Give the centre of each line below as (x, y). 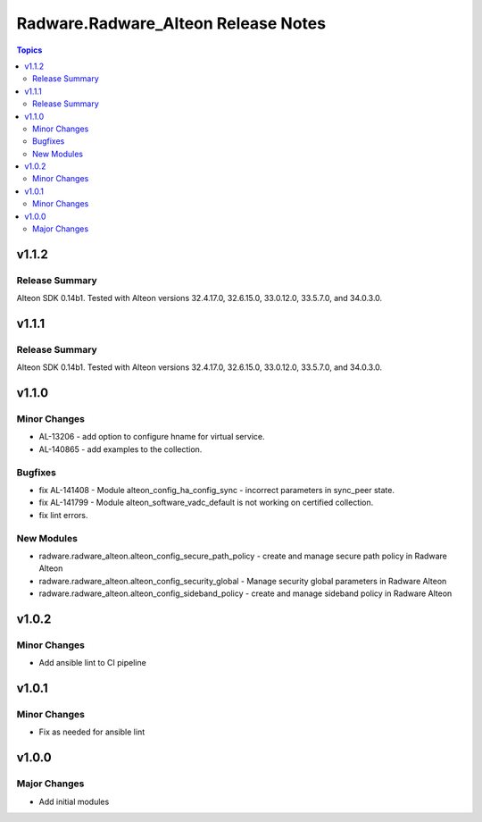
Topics (29, 50)
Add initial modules (74, 801)
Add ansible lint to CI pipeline (92, 663)
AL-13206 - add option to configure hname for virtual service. (152, 437)
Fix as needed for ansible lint (92, 732)
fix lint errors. (63, 515)
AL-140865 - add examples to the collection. (120, 449)
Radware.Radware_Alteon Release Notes (171, 23)
